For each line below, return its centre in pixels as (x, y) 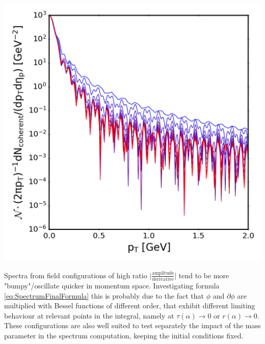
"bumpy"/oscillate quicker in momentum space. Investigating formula (112, 285)
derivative (163, 279)
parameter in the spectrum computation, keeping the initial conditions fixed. (124, 335)
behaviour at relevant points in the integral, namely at (89, 315)
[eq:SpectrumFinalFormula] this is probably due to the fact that (104, 295)
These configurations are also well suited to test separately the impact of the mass (132, 325)
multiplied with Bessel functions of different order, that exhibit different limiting (130, 306)
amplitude (163, 273)
